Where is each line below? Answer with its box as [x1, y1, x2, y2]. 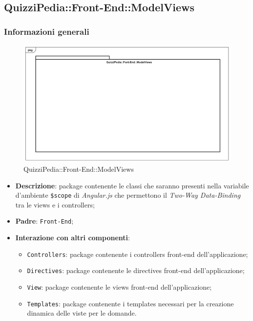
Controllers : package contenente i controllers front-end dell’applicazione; [27, 249, 248, 259]
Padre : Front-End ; [15, 216, 74, 226]
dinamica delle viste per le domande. [27, 308, 137, 318]
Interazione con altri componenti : [15, 232, 130, 243]
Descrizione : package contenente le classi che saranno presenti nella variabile [15, 180, 249, 190]
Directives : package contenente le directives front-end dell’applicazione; [27, 265, 245, 275]
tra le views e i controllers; [15, 199, 95, 209]
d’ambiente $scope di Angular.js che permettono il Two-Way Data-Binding [15, 190, 241, 200]
